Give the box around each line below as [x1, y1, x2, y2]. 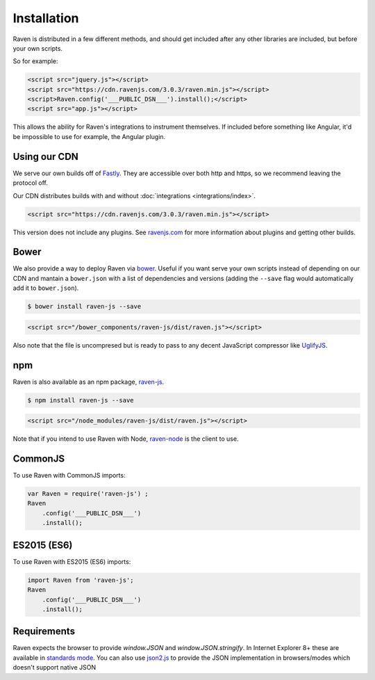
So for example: [12, 57, 58, 65]
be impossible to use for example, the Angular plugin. [12, 132, 166, 140]
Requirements [12, 626, 76, 638]
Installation [12, 10, 79, 26]
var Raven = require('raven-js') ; [27, 490, 149, 498]
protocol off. [12, 179, 49, 187]
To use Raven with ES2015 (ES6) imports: [12, 557, 131, 566]
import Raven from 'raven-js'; [27, 576, 135, 584]
